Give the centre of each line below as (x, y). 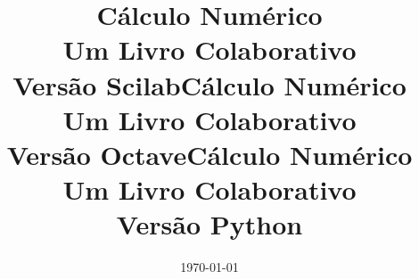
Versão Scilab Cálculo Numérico (209, 84)
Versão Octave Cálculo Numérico (209, 154)
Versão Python (209, 224)
